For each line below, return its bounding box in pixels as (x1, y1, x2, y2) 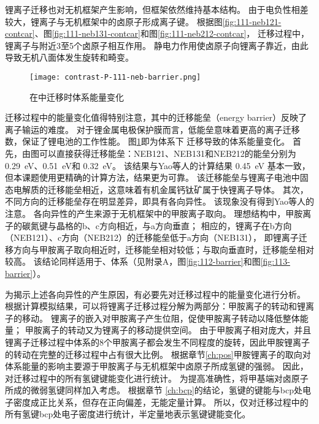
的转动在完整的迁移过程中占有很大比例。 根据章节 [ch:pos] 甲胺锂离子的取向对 (5, 347, 311, 360)
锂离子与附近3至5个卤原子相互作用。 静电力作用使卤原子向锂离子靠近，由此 (5, 39, 309, 51)
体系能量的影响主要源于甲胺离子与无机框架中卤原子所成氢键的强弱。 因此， (5, 360, 309, 373)
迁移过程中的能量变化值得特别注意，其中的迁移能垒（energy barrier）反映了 (5, 111, 307, 124)
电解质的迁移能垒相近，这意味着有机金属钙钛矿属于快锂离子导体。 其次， (13, 183, 309, 195)
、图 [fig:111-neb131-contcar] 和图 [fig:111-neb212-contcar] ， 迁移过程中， (34, 27, 309, 40)
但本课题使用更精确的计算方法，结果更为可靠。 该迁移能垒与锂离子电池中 (5, 171, 300, 184)
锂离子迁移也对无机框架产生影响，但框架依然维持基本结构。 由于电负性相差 (5, 3, 309, 15)
